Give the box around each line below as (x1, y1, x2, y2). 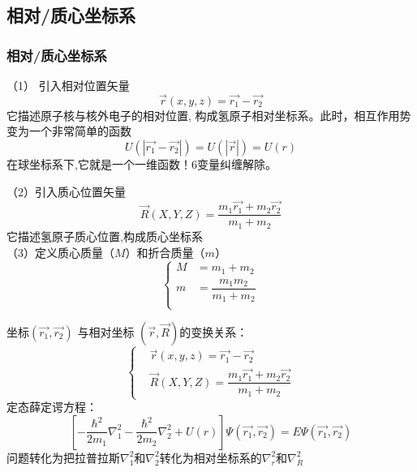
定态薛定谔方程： (6, 398, 97, 415)
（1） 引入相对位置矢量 (6, 77, 130, 93)
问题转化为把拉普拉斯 (6, 448, 120, 466)
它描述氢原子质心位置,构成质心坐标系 (6, 227, 203, 244)
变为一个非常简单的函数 (6, 122, 131, 139)
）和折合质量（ (125, 243, 205, 260)
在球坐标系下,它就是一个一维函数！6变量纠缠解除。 (6, 156, 277, 172)
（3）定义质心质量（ (6, 243, 114, 260)
